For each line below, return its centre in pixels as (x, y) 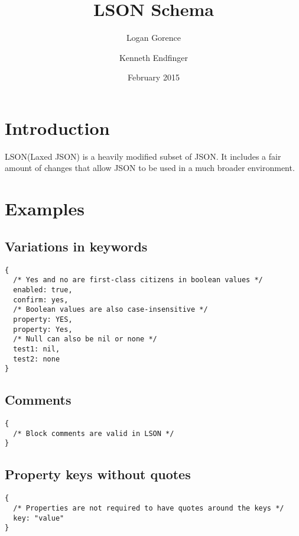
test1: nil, (37, 349)
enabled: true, (43, 290)
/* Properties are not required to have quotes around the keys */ (149, 508)
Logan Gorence (154, 38)
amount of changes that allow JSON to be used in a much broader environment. (150, 168)
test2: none (37, 359)
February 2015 (154, 77)
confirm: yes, (41, 300)
